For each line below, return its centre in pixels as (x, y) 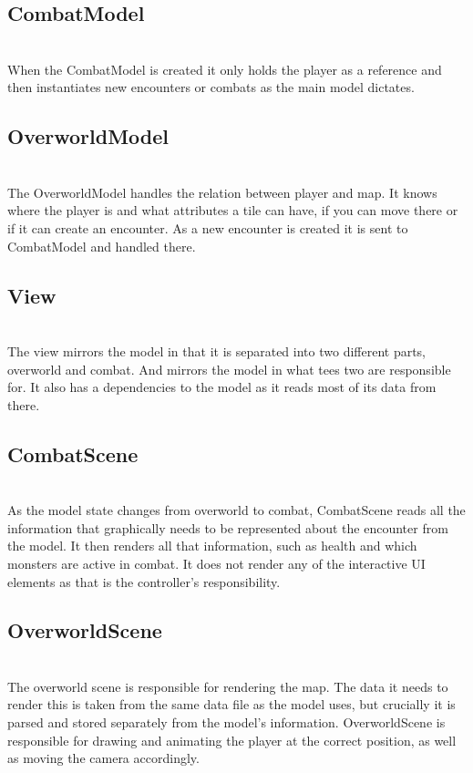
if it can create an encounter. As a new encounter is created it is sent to (208, 227)
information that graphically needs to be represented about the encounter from (228, 527)
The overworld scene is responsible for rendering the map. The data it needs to (228, 686)
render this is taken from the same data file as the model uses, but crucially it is (231, 704)
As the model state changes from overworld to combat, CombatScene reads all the (236, 510)
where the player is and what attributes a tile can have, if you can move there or (233, 210)
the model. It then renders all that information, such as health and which (212, 546)
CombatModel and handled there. (102, 246)
